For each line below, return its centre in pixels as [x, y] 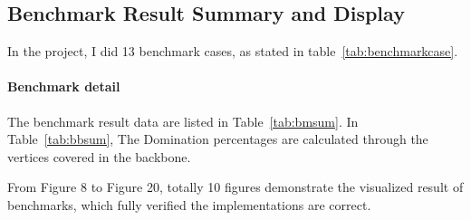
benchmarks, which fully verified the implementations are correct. [189, 204]
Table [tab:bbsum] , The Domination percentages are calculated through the [218, 139]
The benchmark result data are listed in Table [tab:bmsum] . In [183, 121]
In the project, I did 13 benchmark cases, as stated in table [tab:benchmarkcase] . [233, 51]
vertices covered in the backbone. [99, 156]
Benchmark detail [64, 86]
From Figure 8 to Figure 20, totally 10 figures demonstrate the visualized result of [235, 187]
